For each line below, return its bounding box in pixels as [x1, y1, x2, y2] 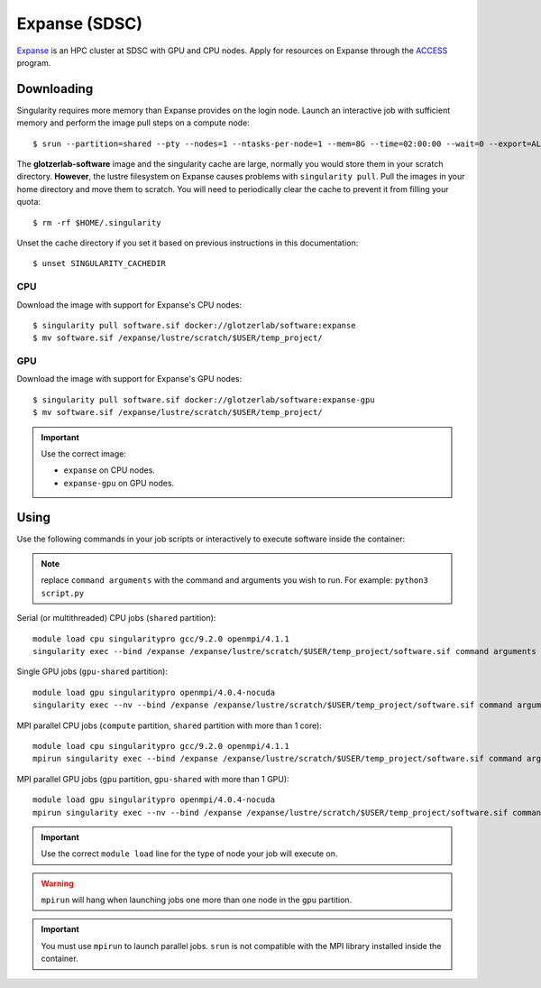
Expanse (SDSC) [16, 14, 143, 33]
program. [16, 57, 51, 68]
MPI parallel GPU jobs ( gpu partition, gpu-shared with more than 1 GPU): [16, 773, 289, 784]
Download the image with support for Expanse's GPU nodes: [16, 374, 243, 384]
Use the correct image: [41, 448, 126, 459]
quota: [16, 197, 41, 208]
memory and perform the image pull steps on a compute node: [16, 117, 250, 128]
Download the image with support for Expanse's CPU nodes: [16, 299, 243, 310]
